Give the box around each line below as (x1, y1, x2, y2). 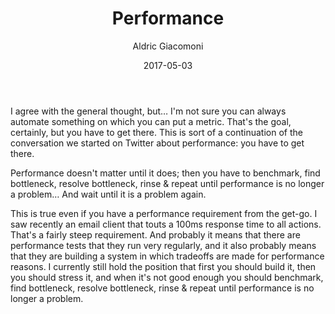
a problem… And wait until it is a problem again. (10, 188, 207, 200)
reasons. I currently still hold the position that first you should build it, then (10, 260, 317, 272)
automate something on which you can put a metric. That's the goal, (10, 115, 292, 127)
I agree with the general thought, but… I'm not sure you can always (10, 105, 287, 117)
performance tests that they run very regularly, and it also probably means (10, 239, 317, 251)
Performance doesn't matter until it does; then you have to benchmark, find (10, 167, 321, 179)
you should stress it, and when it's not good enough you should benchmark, (10, 271, 324, 283)
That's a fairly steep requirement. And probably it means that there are (10, 228, 301, 241)
